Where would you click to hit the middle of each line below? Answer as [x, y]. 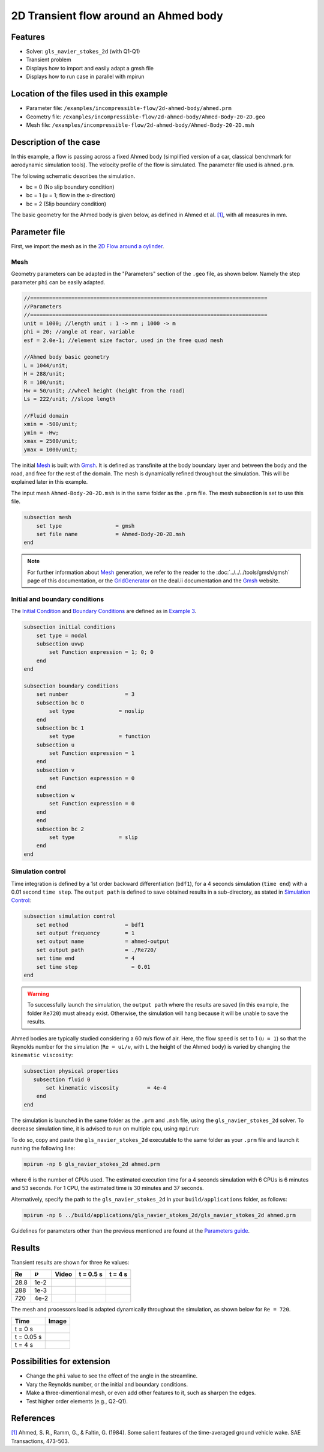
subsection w [55, 795]
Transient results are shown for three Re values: [70, 1262]
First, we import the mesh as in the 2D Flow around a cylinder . [88, 246]
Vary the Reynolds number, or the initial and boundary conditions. [107, 1384]
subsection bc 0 [60, 703]
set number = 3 [85, 694]
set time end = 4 [85, 958]
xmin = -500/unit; [51, 424]
